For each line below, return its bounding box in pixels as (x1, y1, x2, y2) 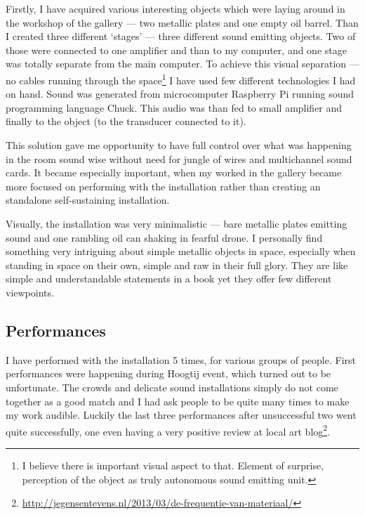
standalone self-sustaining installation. (6, 193, 170, 207)
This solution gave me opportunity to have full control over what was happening (6, 138, 352, 152)
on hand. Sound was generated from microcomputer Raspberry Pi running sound (6, 86, 354, 101)
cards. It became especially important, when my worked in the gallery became (6, 165, 342, 180)
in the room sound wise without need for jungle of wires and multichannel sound (6, 151, 352, 166)
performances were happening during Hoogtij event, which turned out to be (6, 366, 331, 381)
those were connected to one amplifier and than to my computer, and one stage (6, 42, 347, 57)
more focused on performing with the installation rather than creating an (6, 178, 321, 193)
